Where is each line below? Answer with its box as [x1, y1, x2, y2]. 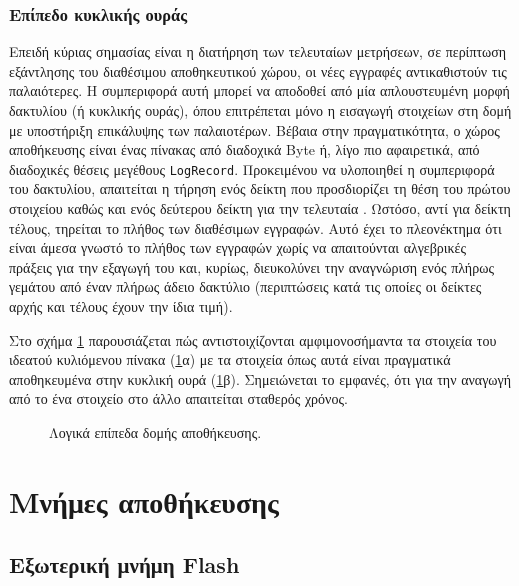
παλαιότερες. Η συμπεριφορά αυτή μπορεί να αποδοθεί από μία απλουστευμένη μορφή [9, 80, 510, 101]
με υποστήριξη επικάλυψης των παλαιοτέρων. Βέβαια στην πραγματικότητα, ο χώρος [9, 119, 500, 140]
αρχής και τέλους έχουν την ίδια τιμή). [9, 296, 233, 316]
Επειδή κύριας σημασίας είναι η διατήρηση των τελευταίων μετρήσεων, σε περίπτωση [9, 41, 507, 62]
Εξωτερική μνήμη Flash [9, 549, 240, 580]
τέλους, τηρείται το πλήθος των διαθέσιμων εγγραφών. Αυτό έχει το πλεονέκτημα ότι [9, 217, 502, 238]
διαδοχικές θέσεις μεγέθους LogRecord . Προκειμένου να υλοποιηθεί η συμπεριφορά [9, 158, 495, 179]
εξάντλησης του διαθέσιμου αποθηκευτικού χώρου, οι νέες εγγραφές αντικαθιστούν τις [9, 60, 507, 81]
